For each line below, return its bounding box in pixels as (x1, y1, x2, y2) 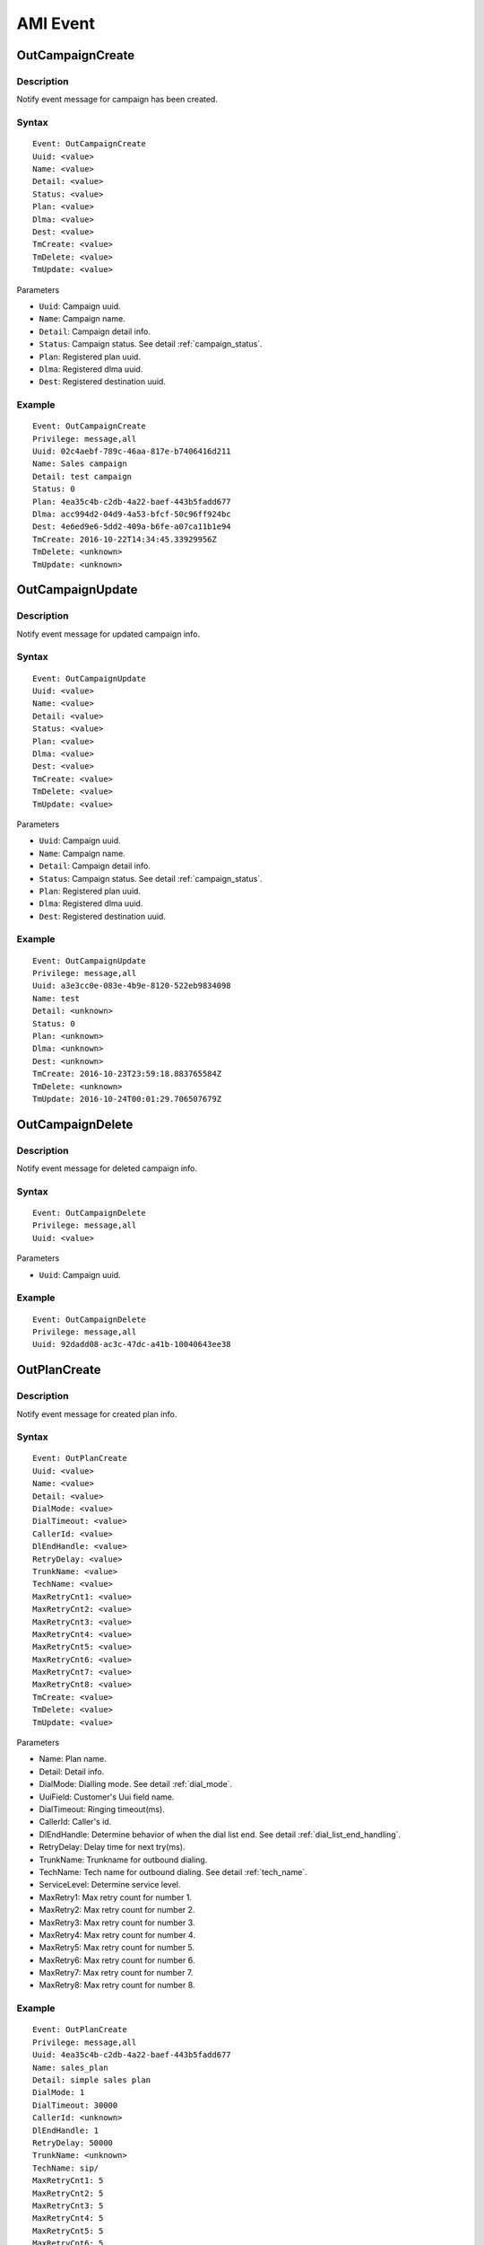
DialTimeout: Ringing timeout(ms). (39, 1804, 165, 1814)
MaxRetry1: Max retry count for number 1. (39, 1891, 193, 1903)
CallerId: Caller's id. (39, 1817, 112, 1827)
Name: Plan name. (39, 1754, 107, 1765)
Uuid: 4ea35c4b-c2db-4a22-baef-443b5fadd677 (32, 2050, 232, 2060)
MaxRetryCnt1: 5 (32, 2176, 104, 2186)
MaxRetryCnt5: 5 (32, 2225, 104, 2236)
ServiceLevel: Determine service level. (39, 1880, 181, 1890)
